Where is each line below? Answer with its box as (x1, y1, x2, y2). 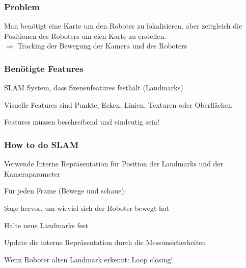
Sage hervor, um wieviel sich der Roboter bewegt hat (4, 203, 170, 213)
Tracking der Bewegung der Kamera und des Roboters (17, 40, 187, 51)
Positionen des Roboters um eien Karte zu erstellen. (4, 30, 167, 41)
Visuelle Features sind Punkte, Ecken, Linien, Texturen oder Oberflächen (4, 99, 232, 110)
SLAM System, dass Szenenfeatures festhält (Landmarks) (4, 82, 183, 93)
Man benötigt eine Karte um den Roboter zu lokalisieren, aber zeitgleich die (4, 20, 242, 31)
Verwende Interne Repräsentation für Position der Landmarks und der (4, 158, 224, 169)
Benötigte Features (4, 62, 84, 75)
